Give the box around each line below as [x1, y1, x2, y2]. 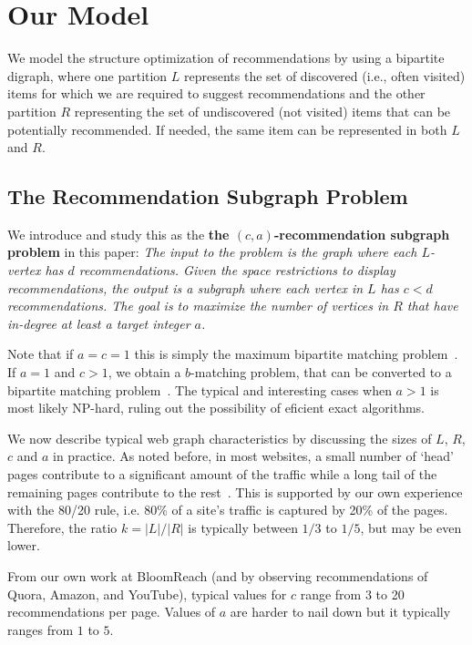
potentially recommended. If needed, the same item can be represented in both [7, 119, 447, 138]
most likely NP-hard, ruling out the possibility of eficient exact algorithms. [7, 398, 425, 417]
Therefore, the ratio [7, 517, 118, 537]
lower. [7, 536, 40, 555]
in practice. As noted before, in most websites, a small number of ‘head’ [53, 446, 454, 466]
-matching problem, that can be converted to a [190, 363, 452, 382]
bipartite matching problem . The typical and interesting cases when [7, 380, 392, 399]
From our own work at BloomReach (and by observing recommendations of [7, 566, 428, 585]
